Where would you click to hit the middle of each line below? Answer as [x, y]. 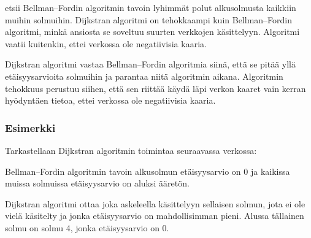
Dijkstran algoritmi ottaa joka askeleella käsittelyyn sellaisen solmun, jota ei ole [155, 203]
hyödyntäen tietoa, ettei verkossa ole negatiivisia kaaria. [110, 100]
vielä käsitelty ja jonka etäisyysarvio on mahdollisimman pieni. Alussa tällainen [155, 216]
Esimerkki [30, 127]
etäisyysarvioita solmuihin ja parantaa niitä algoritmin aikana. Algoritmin [144, 76]
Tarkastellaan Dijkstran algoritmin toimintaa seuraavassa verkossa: [131, 150]
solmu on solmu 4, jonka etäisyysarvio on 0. [87, 227]
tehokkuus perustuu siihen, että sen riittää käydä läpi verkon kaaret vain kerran [155, 88]
